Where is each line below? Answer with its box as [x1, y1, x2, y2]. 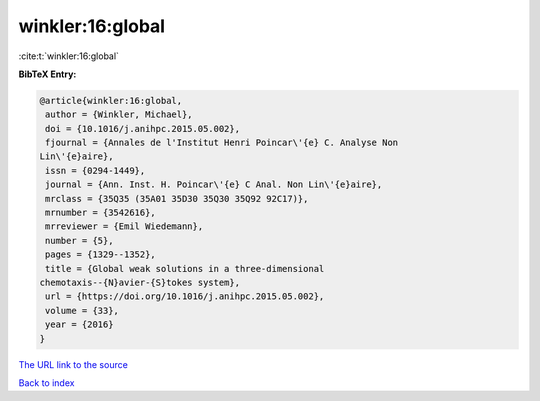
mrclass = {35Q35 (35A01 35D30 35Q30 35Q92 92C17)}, [45, 193, 309, 204]
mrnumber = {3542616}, [45, 207, 157, 219]
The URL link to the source [18, 358, 129, 370]
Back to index [18, 376, 75, 389]
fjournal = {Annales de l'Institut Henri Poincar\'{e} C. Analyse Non [45, 137, 399, 149]
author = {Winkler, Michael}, [45, 109, 194, 120]
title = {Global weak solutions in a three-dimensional [45, 263, 325, 274]
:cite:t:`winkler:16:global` [18, 50, 120, 62]
